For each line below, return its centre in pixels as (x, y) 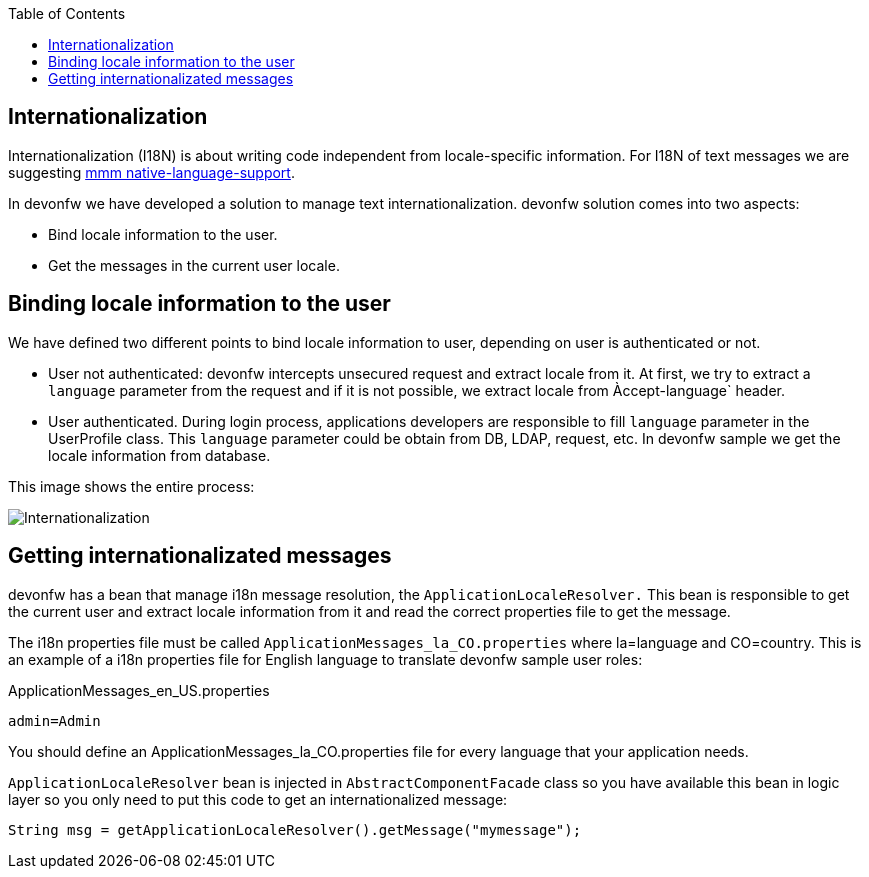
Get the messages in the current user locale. (194, 265)
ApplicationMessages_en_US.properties (139, 690)
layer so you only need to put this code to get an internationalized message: (258, 799)
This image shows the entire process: (131, 486)
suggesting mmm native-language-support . (151, 172)
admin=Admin (54, 720)
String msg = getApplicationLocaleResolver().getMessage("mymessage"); (295, 829)
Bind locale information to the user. (163, 234)
